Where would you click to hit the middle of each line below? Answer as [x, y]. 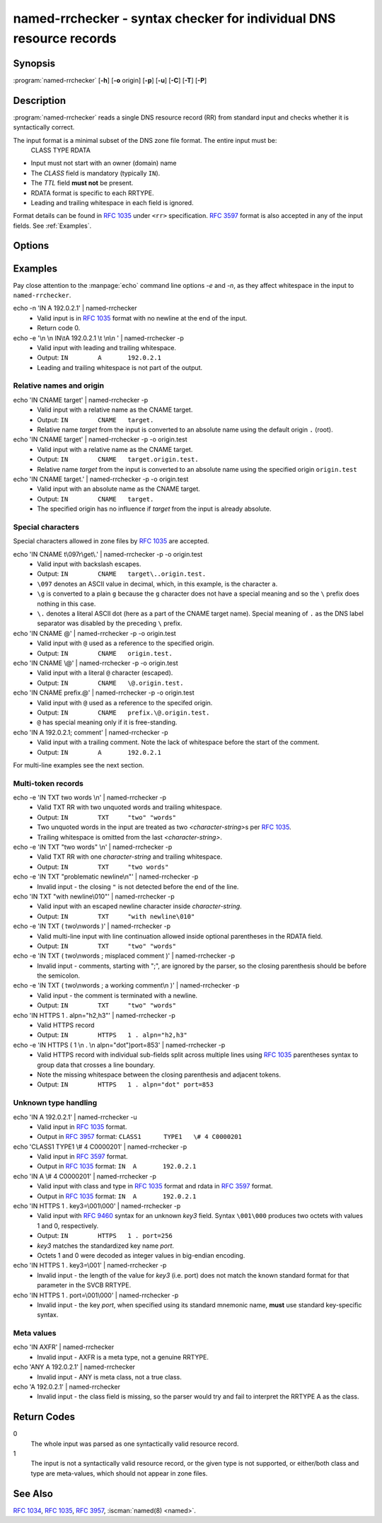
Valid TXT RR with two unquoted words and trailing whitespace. [129, 807]
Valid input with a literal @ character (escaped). [105, 673]
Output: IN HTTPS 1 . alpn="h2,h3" [112, 1035]
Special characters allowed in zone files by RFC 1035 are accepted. [111, 541]
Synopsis [34, 63]
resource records [65, 38]
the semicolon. [59, 975]
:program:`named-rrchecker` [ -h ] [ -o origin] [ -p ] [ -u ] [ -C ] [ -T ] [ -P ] [110, 80]
